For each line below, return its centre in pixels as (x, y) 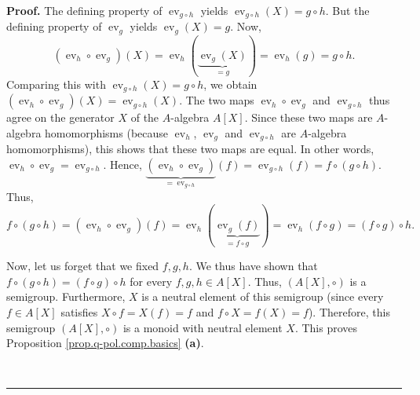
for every (151, 281)
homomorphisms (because (107, 132)
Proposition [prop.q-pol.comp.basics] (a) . (105, 343)
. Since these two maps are (309, 117)
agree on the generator (60, 117)
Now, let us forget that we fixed (83, 266)
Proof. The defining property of (84, 10)
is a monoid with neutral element (203, 327)
